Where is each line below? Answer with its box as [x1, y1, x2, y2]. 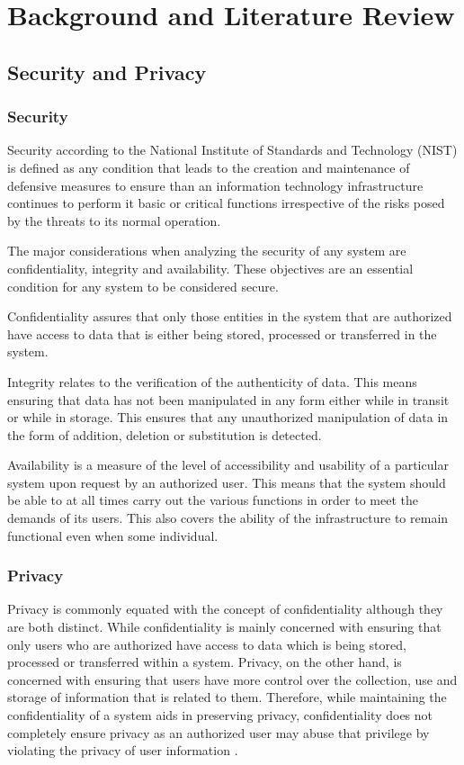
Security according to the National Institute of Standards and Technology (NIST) [7, 140, 458, 159]
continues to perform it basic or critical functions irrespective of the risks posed [7, 193, 445, 212]
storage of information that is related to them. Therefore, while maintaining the [7, 688, 447, 706]
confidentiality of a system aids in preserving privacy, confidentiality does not [7, 706, 433, 724]
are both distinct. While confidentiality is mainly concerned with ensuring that [7, 617, 442, 636]
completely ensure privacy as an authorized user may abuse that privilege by [7, 723, 430, 742]
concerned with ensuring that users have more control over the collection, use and [7, 670, 458, 688]
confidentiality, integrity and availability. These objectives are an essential [7, 258, 414, 277]
